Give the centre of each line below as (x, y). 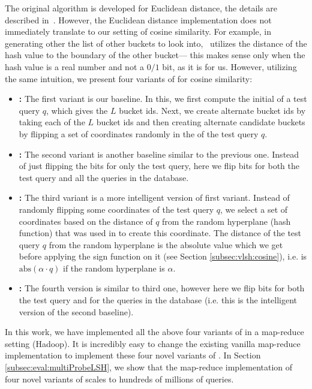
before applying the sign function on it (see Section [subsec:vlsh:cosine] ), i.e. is (163, 256)
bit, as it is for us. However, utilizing (229, 66)
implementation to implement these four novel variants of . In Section (133, 355)
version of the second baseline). (76, 311)
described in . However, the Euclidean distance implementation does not (138, 19)
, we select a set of (254, 209)
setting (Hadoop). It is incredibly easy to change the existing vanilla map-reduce (153, 343)
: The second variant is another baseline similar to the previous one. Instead (159, 154)
